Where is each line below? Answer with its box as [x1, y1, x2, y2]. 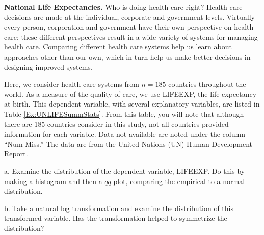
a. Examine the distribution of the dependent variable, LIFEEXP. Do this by [4, 165, 245, 176]
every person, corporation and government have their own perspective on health [4, 21, 254, 32]
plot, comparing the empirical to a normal [113, 175, 245, 186]
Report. [4, 148, 28, 159]
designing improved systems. [4, 61, 93, 72]
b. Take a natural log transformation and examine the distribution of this [4, 202, 234, 213]
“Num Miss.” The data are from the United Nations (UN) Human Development [4, 138, 252, 149]
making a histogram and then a [4, 175, 102, 186]
